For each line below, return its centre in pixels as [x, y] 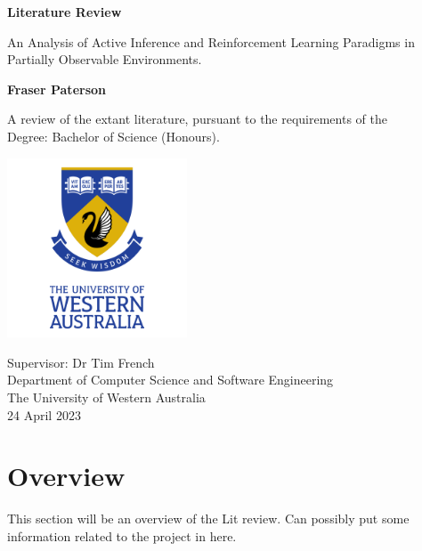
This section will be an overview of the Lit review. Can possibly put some [208, 519]
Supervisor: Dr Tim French [81, 362]
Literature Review [65, 12]
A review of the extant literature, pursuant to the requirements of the [197, 119]
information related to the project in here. [122, 535]
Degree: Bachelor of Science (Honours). [114, 136]
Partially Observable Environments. [105, 59]
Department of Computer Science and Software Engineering [170, 380]
